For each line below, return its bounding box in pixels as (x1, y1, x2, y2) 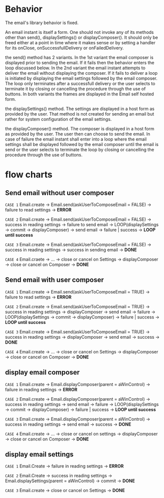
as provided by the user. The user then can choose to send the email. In (5, 131, 151, 137)
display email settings (5, 450, 74, 458)
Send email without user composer (5, 188, 114, 197)
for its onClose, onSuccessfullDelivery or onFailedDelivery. (5, 45, 124, 51)
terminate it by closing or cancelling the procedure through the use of (5, 86, 146, 91)
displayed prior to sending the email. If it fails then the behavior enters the (5, 59, 155, 65)
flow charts (5, 169, 53, 180)
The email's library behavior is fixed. (5, 20, 79, 26)
